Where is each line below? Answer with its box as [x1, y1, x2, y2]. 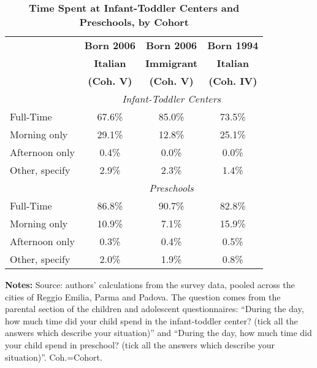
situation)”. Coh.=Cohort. [5, 350, 102, 363]
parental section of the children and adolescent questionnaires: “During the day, [5, 302, 304, 315]
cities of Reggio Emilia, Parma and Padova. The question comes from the [5, 290, 281, 303]
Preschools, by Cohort [79, 15, 189, 29]
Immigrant [145, 56, 198, 70]
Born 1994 [207, 38, 259, 52]
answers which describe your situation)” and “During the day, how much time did [5, 326, 312, 339]
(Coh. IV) [208, 74, 258, 88]
